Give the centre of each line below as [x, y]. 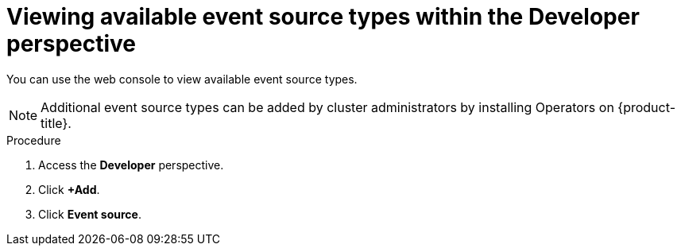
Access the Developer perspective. [131, 165]
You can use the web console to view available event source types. [182, 79]
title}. [56, 123]
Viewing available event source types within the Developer [323, 17]
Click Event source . [90, 214]
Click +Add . [69, 189]
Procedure [34, 140]
